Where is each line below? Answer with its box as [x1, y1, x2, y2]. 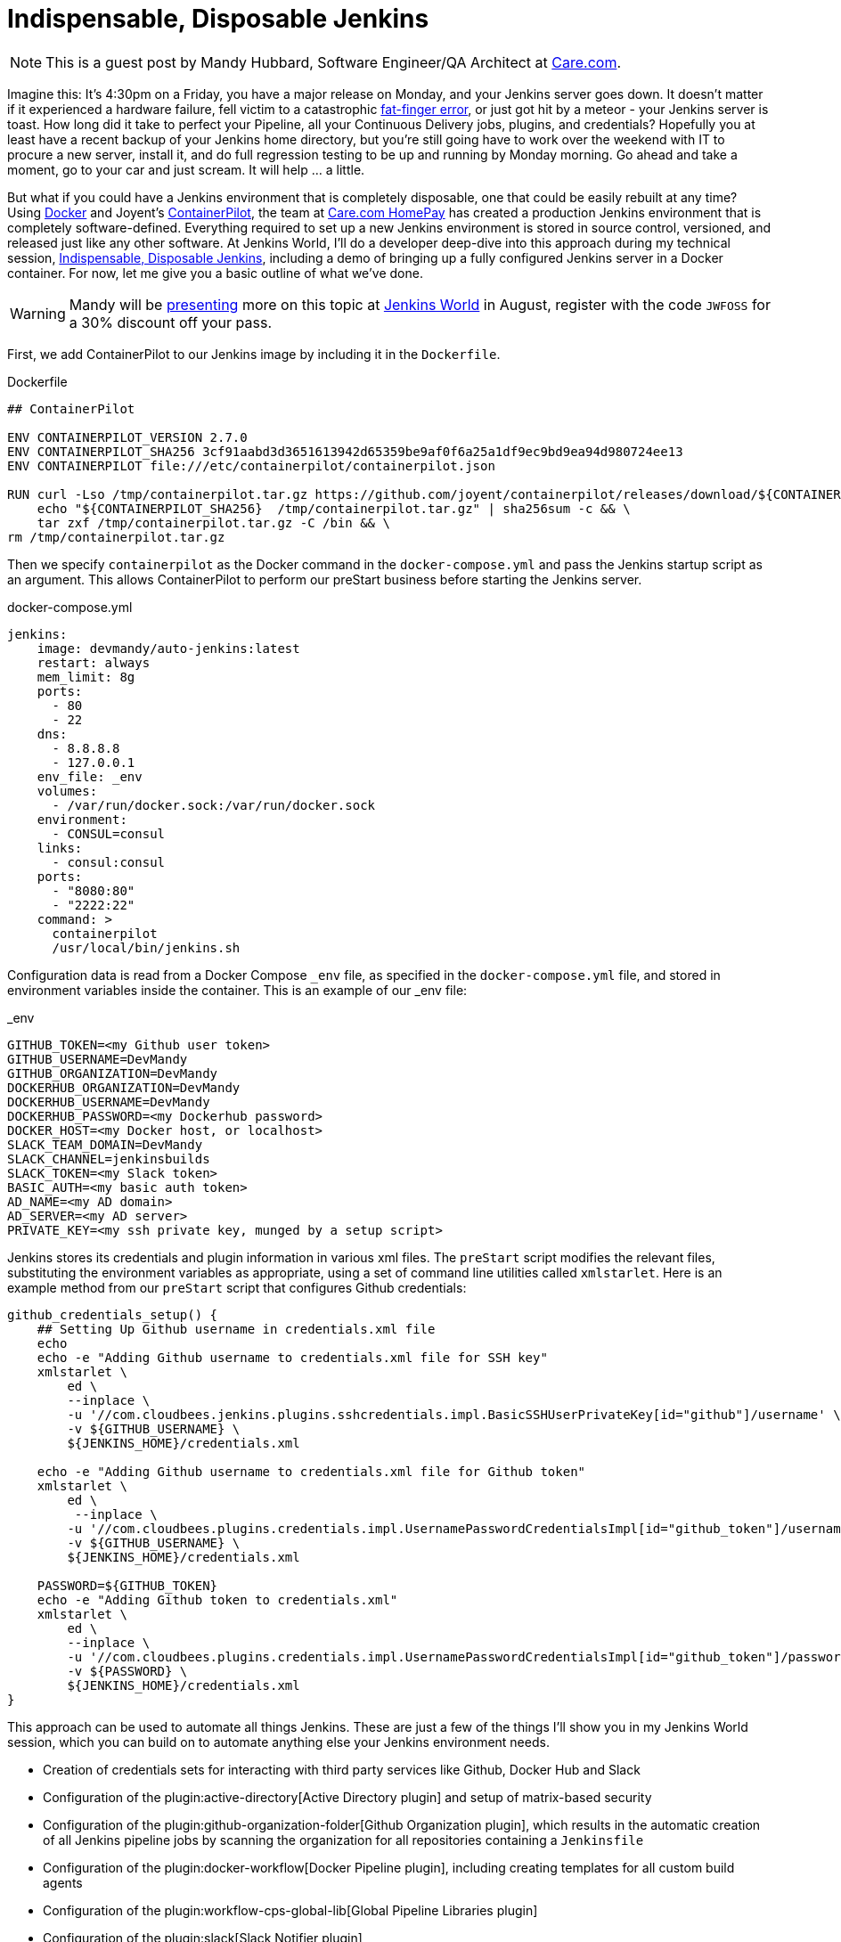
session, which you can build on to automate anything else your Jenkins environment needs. [7, 1734, 550, 1750]
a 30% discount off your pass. [69, 313, 272, 331]
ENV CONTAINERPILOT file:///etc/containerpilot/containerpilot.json [7, 458, 495, 473]
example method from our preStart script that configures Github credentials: [7, 1279, 467, 1295]
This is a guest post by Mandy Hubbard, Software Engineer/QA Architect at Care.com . [45, 53, 622, 71]
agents [43, 1874, 83, 1890]
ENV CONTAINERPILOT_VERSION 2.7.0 [7, 429, 248, 445]
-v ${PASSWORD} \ [67, 1663, 188, 1678]
